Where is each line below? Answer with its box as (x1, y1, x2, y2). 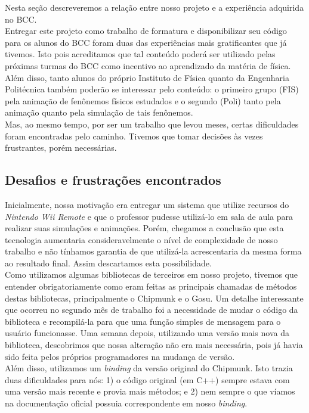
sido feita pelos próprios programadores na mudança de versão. (5, 350, 235, 362)
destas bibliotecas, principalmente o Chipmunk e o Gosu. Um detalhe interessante (5, 291, 304, 304)
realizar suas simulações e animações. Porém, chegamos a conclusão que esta (5, 222, 284, 234)
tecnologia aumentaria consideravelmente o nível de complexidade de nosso (5, 233, 278, 246)
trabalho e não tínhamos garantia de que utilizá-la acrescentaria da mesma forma (5, 245, 302, 257)
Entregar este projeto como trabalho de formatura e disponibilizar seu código (5, 24, 287, 37)
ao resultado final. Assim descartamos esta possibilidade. (5, 256, 212, 269)
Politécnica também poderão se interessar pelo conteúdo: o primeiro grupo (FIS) (5, 83, 299, 95)
